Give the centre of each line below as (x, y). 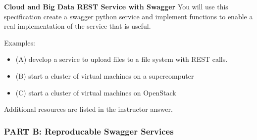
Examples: (20, 42)
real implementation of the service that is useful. (77, 26)
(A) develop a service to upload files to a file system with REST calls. (122, 59)
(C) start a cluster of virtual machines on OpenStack (96, 92)
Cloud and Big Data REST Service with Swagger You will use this (116, 6)
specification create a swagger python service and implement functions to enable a (128, 16)
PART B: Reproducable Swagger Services (89, 131)
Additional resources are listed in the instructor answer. (88, 109)
